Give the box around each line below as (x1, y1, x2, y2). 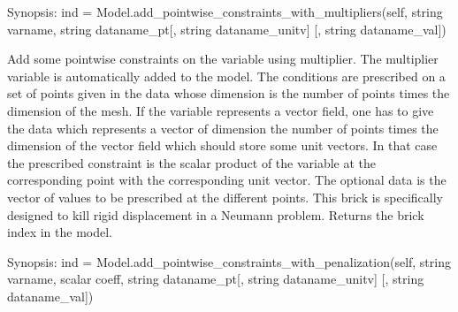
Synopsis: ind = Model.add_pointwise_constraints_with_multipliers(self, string (7, 3, 443, 20)
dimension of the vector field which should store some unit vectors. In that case (7, 136, 438, 155)
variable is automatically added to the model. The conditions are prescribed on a (7, 66, 446, 85)
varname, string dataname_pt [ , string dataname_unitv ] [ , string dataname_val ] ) (7, 19, 447, 38)
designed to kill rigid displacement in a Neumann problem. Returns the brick (7, 205, 424, 224)
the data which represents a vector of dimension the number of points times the (7, 118, 439, 137)
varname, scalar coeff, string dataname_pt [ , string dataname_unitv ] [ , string (7, 270, 424, 288)
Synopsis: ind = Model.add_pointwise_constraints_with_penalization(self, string (7, 252, 451, 270)
